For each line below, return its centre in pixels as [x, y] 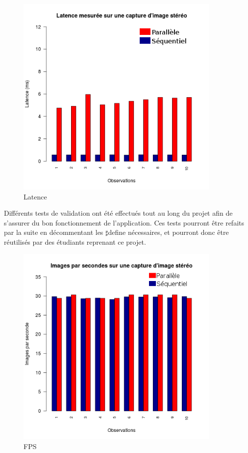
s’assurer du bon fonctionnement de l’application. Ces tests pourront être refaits [124, 222]
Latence [35, 196]
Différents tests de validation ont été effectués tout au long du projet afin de [118, 213]
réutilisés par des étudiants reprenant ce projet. [75, 241]
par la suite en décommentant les [54, 232]
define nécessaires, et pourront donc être [168, 232]
